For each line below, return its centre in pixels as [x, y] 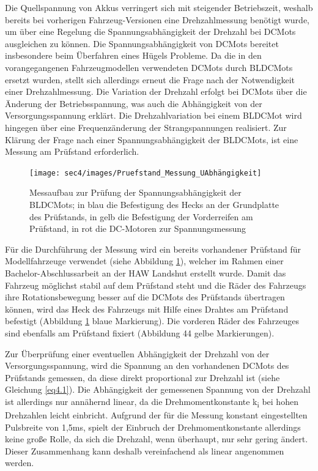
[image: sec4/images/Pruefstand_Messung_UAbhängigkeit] [146, 173]
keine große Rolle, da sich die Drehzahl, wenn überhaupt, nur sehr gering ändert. [157, 439]
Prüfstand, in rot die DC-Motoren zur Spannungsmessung [138, 228]
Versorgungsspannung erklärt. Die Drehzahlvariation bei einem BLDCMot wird [153, 115]
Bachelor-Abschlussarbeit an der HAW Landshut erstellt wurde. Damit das [146, 273]
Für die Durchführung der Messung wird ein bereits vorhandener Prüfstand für [153, 249]
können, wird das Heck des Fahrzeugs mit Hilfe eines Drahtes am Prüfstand [147, 309]
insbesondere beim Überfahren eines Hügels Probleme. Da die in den [133, 55]
